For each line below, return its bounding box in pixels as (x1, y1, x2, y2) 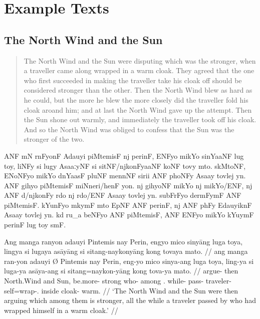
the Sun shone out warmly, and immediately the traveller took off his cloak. (24, 114, 256, 125)
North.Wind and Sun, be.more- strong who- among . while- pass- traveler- (4, 275, 231, 286)
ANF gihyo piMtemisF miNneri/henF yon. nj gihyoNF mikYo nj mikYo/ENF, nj (4, 180, 252, 190)
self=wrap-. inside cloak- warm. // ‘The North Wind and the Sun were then (4, 285, 238, 295)
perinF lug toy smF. (4, 219, 66, 230)
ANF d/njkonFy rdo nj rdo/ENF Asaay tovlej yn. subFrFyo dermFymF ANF (4, 190, 241, 200)
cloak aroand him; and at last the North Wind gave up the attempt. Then (24, 104, 252, 115)
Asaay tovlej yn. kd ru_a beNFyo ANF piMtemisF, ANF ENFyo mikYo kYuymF (4, 209, 254, 220)
